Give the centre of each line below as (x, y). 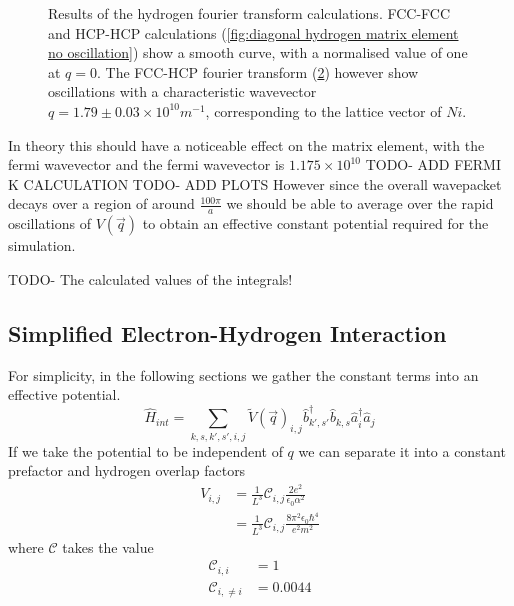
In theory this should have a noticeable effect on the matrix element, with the (246, 144)
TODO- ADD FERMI (433, 164)
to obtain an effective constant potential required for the (315, 223)
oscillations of (49, 223)
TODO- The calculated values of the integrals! (150, 278)
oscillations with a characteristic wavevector (182, 91)
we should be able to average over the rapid (360, 203)
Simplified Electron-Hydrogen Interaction (227, 332)
